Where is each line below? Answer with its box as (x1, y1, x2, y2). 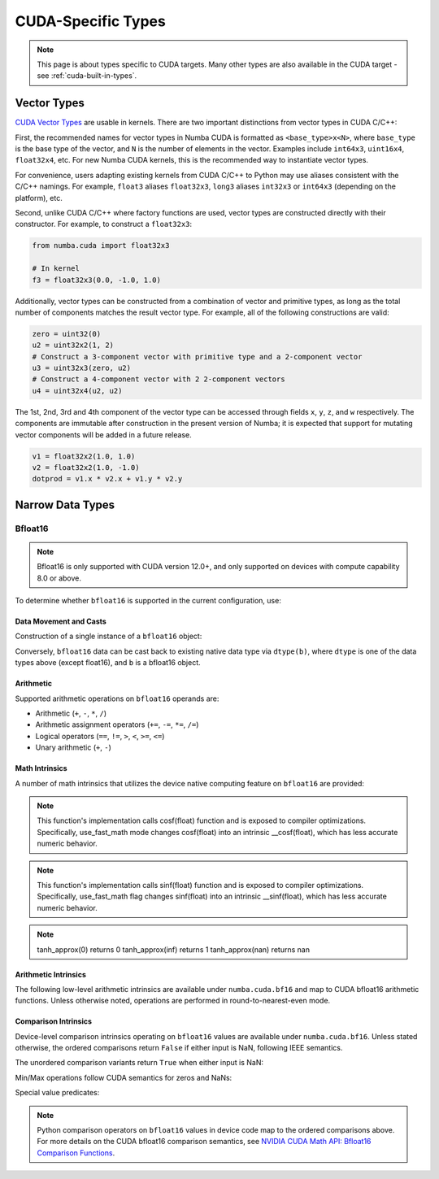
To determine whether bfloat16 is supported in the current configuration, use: (15, 596, 282, 606)
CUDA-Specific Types (15, 12, 166, 30)
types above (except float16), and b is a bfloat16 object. (15, 658, 201, 668)
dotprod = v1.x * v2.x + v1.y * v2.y (32, 474, 183, 484)
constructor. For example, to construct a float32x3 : (15, 220, 193, 229)
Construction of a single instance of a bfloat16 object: (15, 631, 202, 642)
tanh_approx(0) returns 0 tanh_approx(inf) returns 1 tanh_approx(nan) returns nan (37, 944, 311, 955)
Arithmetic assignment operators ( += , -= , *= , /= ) (35, 720, 199, 729)
